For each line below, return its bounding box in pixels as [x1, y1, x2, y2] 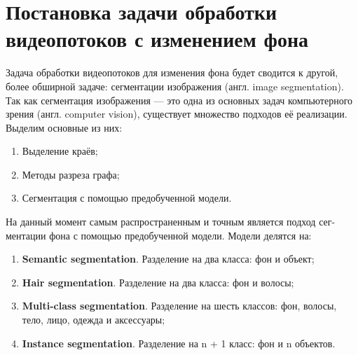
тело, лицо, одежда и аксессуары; [22, 312, 165, 327]
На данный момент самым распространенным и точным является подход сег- [6, 214, 336, 229]
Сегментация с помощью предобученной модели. [22, 190, 232, 205]
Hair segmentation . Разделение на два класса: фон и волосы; [22, 274, 294, 289]
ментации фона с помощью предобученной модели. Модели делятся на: [6, 228, 312, 242]
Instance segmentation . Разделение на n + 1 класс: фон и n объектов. [22, 335, 336, 350]
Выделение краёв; [22, 144, 98, 158]
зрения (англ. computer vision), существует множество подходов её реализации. [6, 106, 347, 121]
